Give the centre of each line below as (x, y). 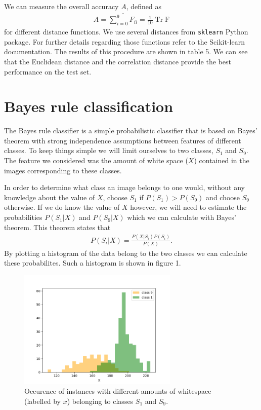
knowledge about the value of (50, 197)
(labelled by (42, 401)
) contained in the (222, 160)
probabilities (23, 217)
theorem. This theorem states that (57, 227)
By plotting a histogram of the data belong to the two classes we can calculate (126, 253)
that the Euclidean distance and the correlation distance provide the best (118, 61)
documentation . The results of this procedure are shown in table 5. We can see (126, 51)
